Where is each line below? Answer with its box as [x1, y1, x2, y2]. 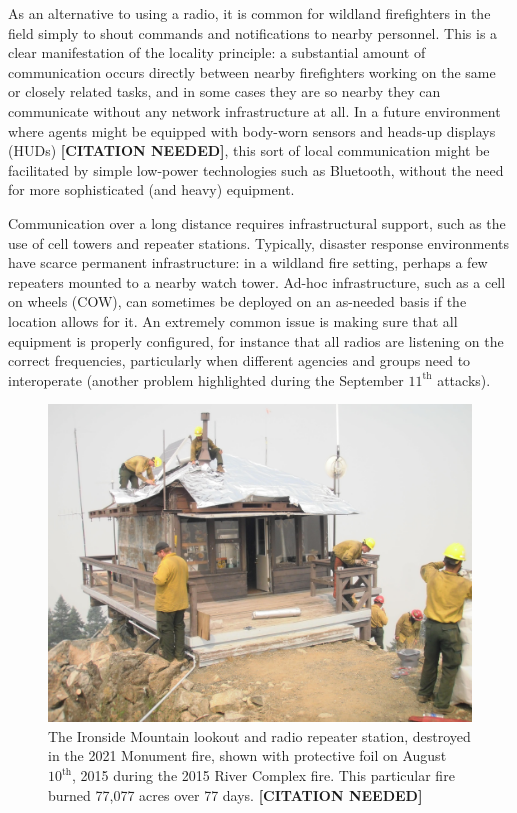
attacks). [437, 369, 491, 390]
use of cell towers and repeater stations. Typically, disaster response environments [8, 232, 510, 253]
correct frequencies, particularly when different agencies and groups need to [8, 350, 471, 371]
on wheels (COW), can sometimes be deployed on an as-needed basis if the [8, 291, 467, 312]
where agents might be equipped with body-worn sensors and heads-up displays [8, 120, 496, 141]
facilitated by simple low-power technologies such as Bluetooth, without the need [8, 159, 504, 180]
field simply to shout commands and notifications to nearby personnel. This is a [8, 22, 498, 43]
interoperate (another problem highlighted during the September [8, 369, 404, 390]
